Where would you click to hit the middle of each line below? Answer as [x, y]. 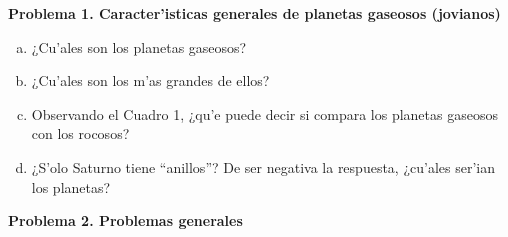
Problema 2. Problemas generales [125, 220]
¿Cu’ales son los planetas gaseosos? [139, 46]
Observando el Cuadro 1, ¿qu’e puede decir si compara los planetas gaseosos [264, 113]
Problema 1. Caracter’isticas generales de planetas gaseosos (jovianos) [254, 13]
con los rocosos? [80, 133]
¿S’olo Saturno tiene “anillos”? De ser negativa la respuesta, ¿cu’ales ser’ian [263, 166]
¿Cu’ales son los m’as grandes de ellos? [150, 80]
